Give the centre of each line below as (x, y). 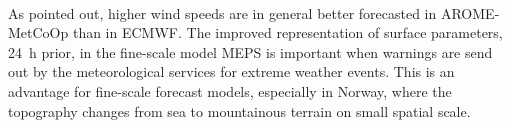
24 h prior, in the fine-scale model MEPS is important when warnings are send (250, 51)
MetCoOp (38, 32)
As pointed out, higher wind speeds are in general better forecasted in (222, 12)
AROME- (470, 12)
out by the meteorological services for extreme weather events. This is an (231, 71)
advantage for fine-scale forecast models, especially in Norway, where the (230, 90)
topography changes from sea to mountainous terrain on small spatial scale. (239, 110)
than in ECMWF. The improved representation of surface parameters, (287, 32)
